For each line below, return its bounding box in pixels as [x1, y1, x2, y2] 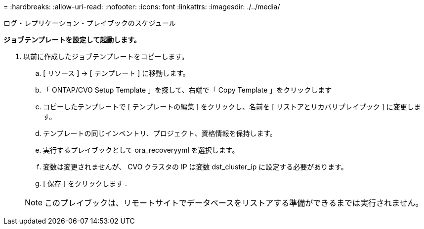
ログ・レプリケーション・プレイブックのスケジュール [3, 19, 176, 27]
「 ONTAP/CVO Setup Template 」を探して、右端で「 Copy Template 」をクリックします [43, 86, 332, 94]
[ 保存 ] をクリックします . [43, 179, 127, 188]
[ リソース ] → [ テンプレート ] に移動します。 [43, 69, 190, 77]
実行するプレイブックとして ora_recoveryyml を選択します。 [43, 146, 239, 154]
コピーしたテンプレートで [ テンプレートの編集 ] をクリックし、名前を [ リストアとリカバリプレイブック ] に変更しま [43, 102, 421, 111]
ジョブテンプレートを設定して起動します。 [3, 35, 141, 44]
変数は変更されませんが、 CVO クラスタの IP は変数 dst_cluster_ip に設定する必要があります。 [43, 163, 348, 171]
